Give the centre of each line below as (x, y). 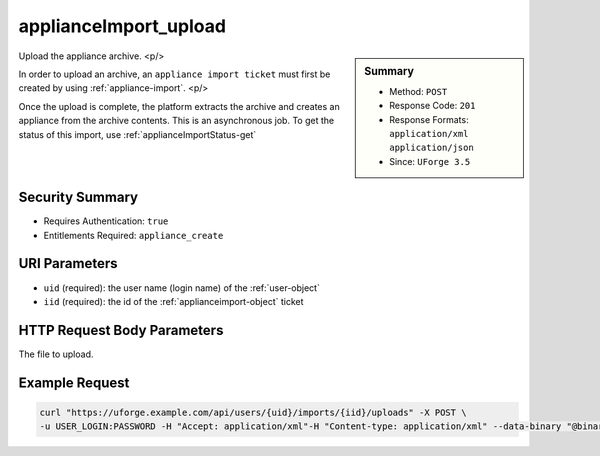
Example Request (74, 382)
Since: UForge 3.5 (430, 161)
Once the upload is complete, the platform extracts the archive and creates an (179, 106)
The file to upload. (56, 354)
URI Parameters (68, 263)
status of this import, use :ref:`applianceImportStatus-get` (137, 134)
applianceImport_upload (122, 26)
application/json (431, 148)
